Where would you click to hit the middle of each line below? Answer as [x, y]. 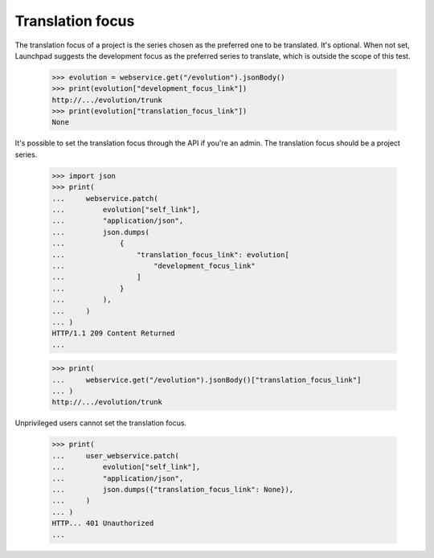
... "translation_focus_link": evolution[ [170, 254]
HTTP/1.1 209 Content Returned [114, 333]
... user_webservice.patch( [116, 455]
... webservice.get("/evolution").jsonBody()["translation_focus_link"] [207, 380]
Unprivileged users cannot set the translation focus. [101, 423]
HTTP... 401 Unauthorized [103, 523]
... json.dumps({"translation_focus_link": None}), [173, 489]
